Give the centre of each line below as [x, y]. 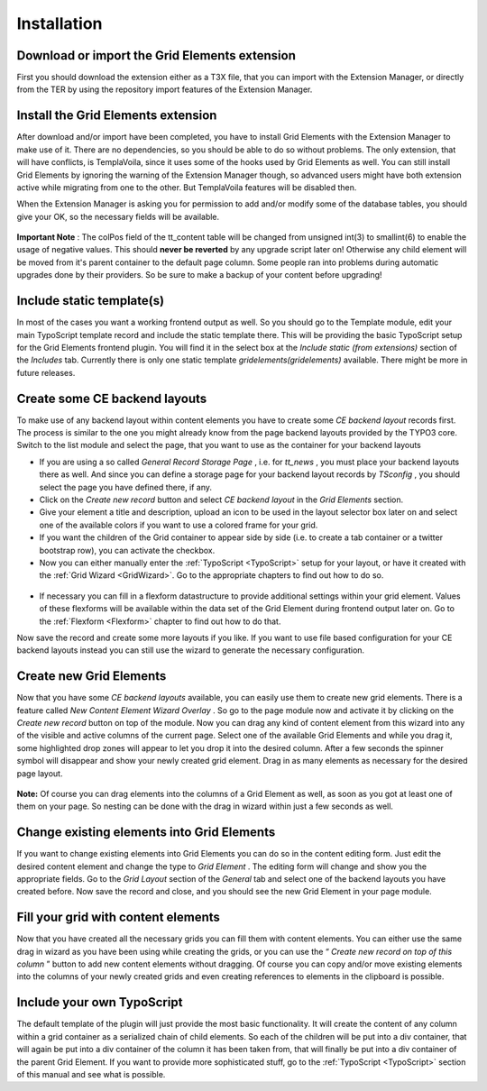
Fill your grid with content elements [119, 917]
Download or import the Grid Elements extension [156, 55]
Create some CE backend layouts [112, 398]
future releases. [46, 372]
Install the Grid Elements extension [117, 116]
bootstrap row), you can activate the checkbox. [127, 550]
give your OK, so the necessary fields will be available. [118, 216]
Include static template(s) [91, 301]
